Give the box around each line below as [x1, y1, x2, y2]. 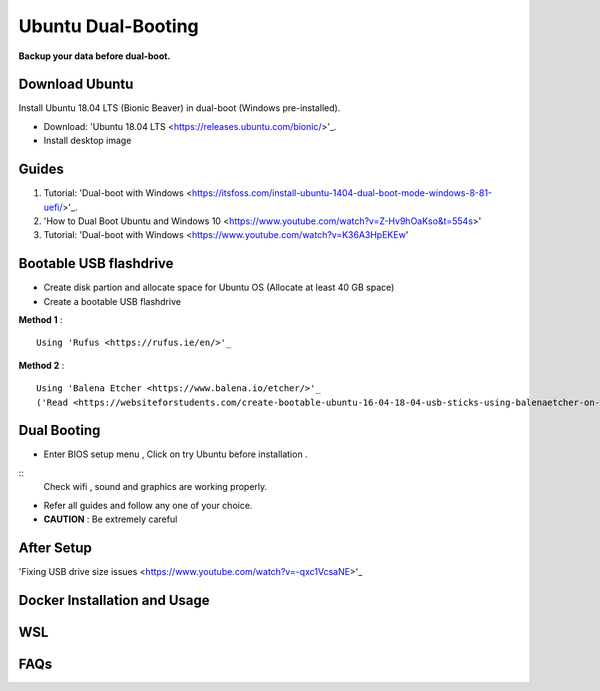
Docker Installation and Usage [18, 591, 210, 609]
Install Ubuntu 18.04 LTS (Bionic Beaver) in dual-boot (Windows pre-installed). [18, 102, 341, 114]
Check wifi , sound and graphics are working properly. [43, 481, 268, 493]
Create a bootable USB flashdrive [43, 295, 182, 307]
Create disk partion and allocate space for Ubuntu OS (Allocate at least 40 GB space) [43, 281, 395, 294]
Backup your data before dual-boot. [18, 50, 171, 62]
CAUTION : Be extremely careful [43, 513, 178, 525]
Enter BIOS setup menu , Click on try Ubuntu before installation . [43, 448, 309, 460]
